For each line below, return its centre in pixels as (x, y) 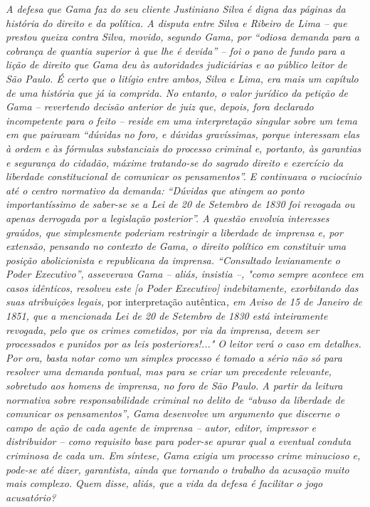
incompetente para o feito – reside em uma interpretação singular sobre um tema (181, 120)
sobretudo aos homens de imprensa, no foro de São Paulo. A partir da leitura (174, 386)
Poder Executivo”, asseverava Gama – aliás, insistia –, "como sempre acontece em (185, 274)
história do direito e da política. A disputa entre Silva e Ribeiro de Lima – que (176, 22)
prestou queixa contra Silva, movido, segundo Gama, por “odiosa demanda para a (183, 37)
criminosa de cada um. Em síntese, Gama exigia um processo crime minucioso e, (183, 455)
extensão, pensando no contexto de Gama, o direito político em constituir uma (176, 246)
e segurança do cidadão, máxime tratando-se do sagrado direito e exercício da (175, 162)
